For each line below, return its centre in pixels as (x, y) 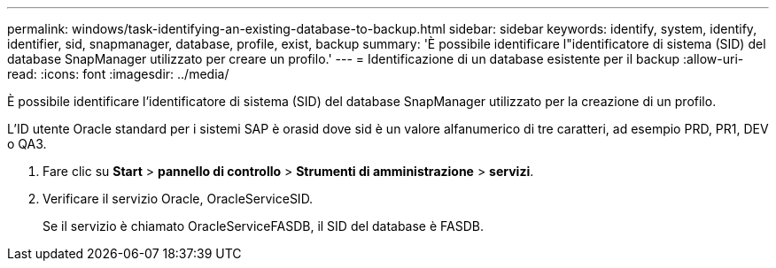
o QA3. (27, 144)
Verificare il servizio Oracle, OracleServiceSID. (178, 199)
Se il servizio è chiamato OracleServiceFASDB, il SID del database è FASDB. (263, 226)
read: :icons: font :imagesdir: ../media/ (118, 74)
